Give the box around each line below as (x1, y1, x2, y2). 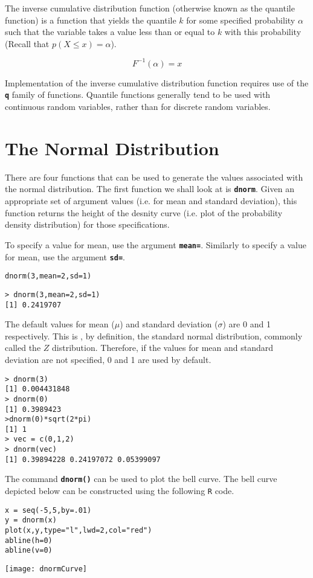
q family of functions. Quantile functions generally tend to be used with (5, 88, 271, 101)
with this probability (224, 25, 302, 38)
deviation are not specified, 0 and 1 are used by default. (5, 353, 211, 365)
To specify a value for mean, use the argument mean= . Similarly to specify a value (5, 238, 306, 251)
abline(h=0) (5, 536, 53, 545)
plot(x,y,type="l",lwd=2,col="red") (5, 526, 152, 535)
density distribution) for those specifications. (5, 218, 170, 231)
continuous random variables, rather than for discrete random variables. (5, 100, 271, 113)
